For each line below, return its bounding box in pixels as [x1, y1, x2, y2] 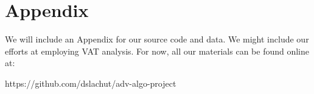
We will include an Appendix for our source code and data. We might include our [5, 33, 309, 45]
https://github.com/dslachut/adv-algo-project [5, 76, 176, 89]
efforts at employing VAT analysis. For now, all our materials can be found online [5, 44, 310, 57]
